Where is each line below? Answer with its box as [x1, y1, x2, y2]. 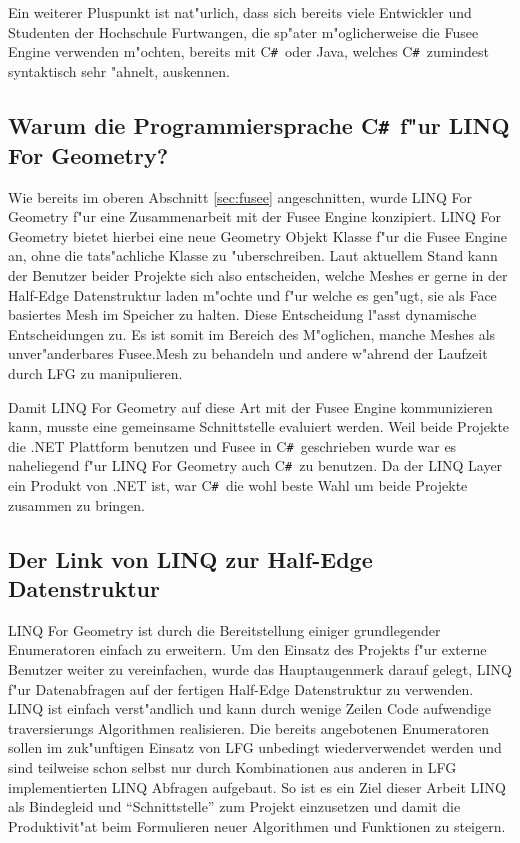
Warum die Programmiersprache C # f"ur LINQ [8, 109, 510, 140]
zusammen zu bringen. [8, 494, 146, 515]
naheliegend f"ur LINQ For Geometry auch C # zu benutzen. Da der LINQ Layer [8, 455, 503, 476]
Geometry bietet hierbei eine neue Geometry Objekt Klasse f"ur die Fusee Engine [8, 225, 507, 246]
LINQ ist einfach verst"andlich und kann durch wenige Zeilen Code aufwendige [8, 698, 491, 719]
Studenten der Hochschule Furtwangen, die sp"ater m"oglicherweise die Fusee [8, 21, 479, 42]
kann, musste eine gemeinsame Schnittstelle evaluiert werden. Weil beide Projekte [8, 416, 510, 437]
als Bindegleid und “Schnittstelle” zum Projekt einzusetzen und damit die [8, 796, 461, 817]
